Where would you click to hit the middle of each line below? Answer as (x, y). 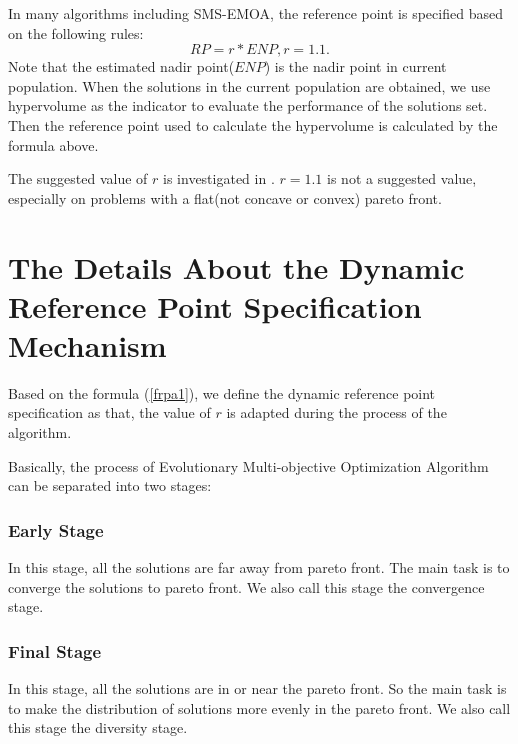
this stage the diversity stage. (98, 727)
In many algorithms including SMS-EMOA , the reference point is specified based (255, 13)
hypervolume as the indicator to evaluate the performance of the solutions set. (248, 105)
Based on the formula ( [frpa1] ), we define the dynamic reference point (222, 392)
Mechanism (87, 344)
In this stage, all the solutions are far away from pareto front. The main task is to (259, 567)
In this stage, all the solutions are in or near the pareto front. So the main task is (257, 688)
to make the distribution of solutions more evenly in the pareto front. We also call (259, 707)
